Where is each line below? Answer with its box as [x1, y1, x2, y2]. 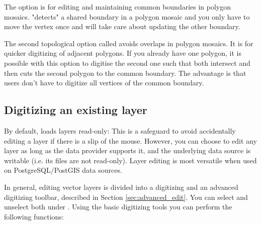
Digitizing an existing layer [4, 102, 147, 118]
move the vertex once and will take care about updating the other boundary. [4, 21, 240, 32]
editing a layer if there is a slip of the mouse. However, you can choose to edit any [4, 135, 257, 146]
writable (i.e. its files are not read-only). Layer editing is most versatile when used [4, 155, 257, 165]
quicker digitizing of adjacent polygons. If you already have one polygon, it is [4, 48, 241, 58]
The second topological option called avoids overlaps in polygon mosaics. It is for [4, 38, 253, 48]
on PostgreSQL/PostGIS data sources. [4, 165, 122, 175]
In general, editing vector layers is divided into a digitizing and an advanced [4, 181, 238, 192]
